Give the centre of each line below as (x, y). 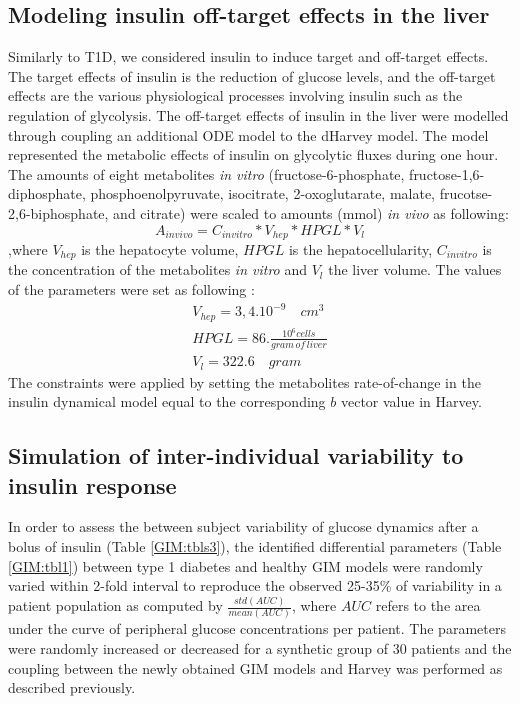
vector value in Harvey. (411, 401)
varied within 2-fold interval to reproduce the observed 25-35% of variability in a (255, 585)
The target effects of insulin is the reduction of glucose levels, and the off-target (252, 75)
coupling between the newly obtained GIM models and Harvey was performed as (255, 667)
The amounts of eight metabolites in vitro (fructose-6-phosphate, (206, 173)
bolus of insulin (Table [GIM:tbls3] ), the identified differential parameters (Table (255, 545)
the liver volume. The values (415, 269)
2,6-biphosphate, (58, 212)
